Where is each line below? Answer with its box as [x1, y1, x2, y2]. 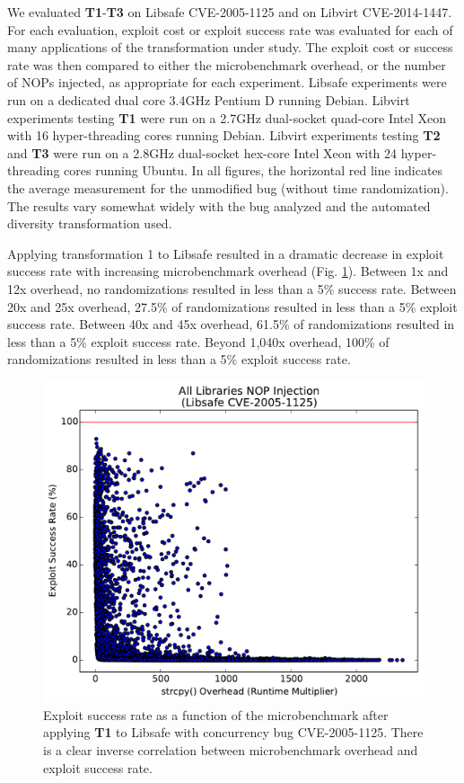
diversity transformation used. [7, 214, 172, 233]
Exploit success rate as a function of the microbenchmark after [43, 705, 389, 724]
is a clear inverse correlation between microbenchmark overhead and [43, 740, 418, 759]
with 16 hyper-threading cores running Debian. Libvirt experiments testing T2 [7, 126, 441, 145]
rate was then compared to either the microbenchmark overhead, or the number [7, 55, 446, 74]
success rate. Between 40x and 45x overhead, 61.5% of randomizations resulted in [7, 315, 455, 334]
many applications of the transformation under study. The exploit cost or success [7, 38, 453, 57]
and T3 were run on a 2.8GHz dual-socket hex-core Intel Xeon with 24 [7, 143, 398, 162]
